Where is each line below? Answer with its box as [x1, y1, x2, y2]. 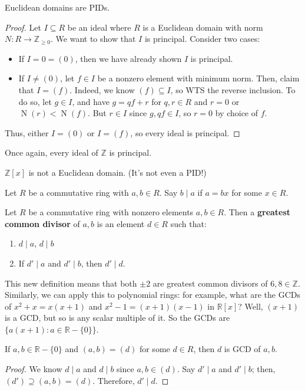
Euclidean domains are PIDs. [5, 1, 110, 13]
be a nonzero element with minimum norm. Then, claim [97, 72, 300, 84]
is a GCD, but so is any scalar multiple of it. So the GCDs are [5, 311, 230, 324]
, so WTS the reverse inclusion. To [170, 83, 296, 96]
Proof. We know [5, 363, 62, 375]
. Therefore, [92, 374, 135, 386]
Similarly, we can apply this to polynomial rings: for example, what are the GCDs [5, 288, 300, 301]
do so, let [18, 95, 52, 107]
